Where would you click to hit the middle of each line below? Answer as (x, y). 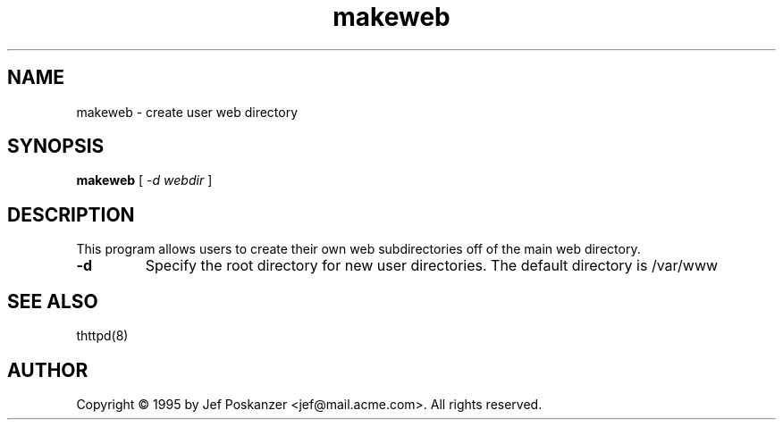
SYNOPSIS (56, 147)
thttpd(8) (102, 336)
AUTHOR (48, 370)
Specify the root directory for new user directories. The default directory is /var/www (432, 266)
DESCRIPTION (71, 214)
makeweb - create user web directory (187, 112)
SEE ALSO (53, 301)
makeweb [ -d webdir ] (144, 180)
